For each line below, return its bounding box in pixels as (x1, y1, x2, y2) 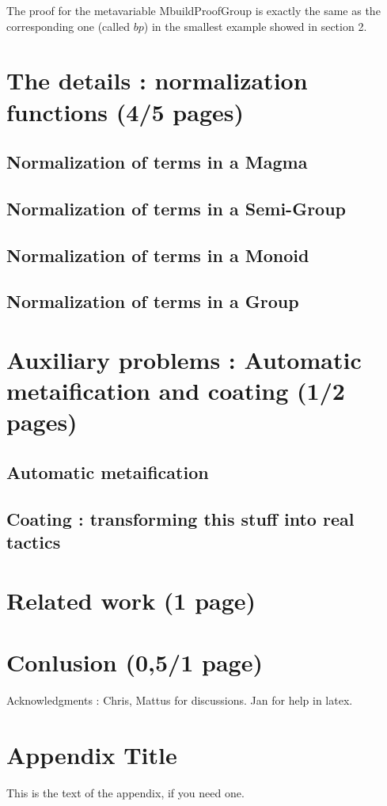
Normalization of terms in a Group (6, 289, 299, 314)
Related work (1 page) (6, 584, 256, 616)
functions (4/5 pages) (6, 95, 244, 127)
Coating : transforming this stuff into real (6, 506, 355, 530)
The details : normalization (6, 64, 308, 97)
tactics (6, 530, 61, 554)
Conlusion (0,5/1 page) (6, 646, 263, 679)
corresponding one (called (6, 17, 131, 34)
